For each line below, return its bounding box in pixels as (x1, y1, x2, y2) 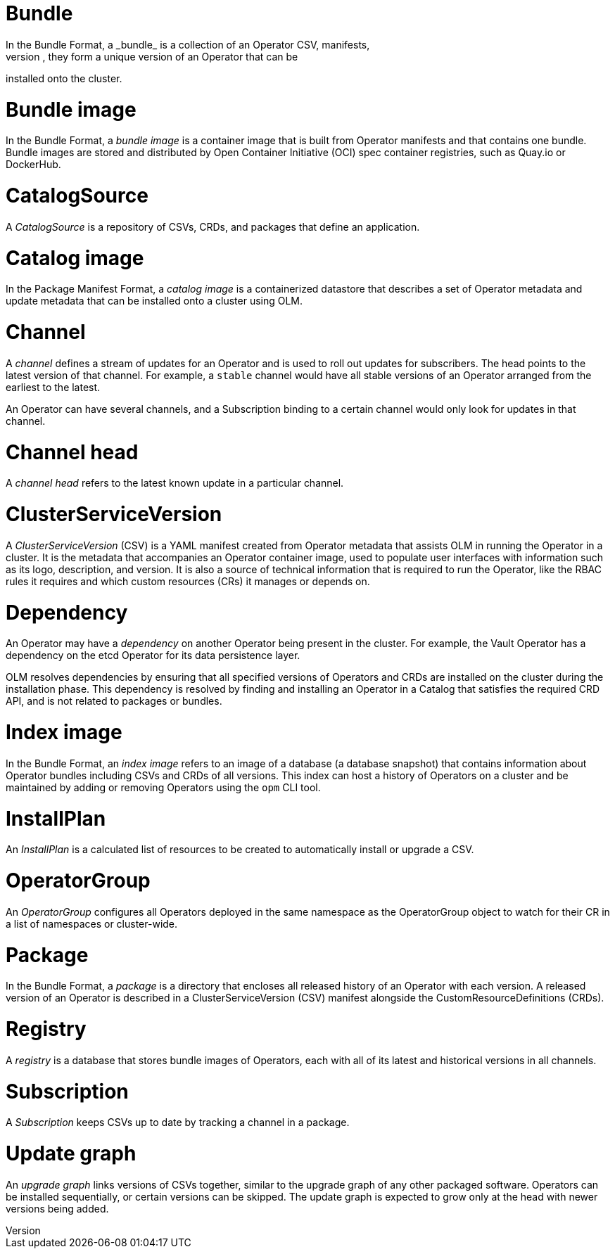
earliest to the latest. (6, 380, 101, 393)
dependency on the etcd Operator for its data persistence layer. (6, 649, 300, 662)
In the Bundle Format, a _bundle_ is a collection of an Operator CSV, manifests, (6, 38, 370, 51)
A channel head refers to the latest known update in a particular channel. (6, 477, 344, 490)
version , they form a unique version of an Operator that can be (6, 50, 298, 63)
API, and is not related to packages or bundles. (6, 695, 222, 708)
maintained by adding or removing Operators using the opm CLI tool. (6, 781, 321, 793)
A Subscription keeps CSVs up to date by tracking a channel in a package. (6, 1116, 350, 1129)
